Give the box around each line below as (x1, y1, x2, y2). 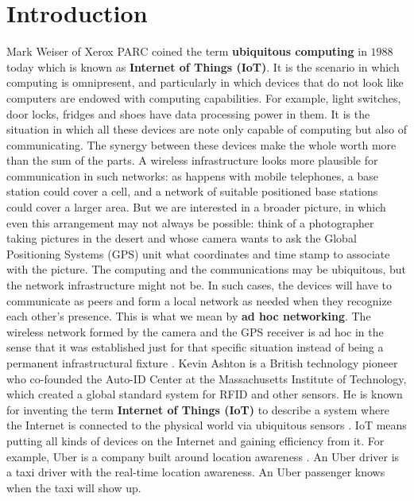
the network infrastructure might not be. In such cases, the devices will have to (6, 277, 393, 293)
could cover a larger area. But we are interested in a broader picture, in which (6, 199, 386, 216)
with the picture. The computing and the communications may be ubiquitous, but (6, 261, 407, 278)
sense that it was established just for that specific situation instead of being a (6, 339, 384, 355)
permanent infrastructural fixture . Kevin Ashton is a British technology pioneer (6, 355, 398, 371)
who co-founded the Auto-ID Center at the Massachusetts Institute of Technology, (6, 370, 407, 386)
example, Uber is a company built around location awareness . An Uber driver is (6, 448, 400, 464)
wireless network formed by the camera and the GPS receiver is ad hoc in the (6, 323, 384, 340)
